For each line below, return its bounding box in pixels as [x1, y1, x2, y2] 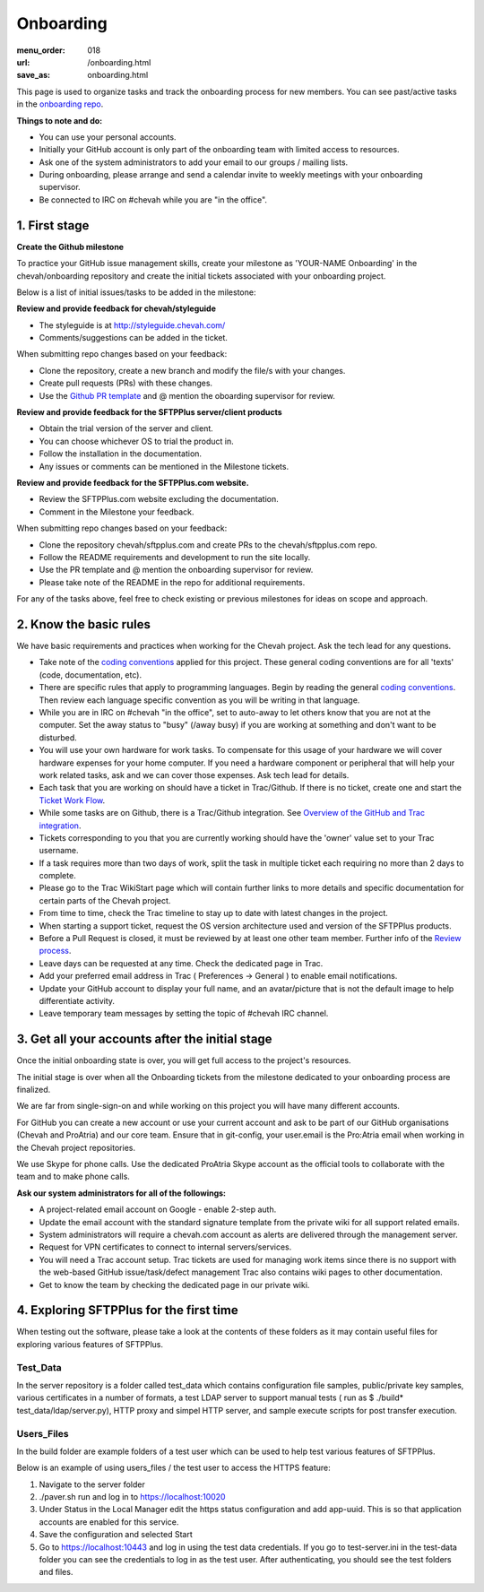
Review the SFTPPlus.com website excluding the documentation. [39, 494, 280, 505]
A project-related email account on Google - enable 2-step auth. [39, 1204, 277, 1215]
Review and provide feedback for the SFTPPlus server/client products [16, 407, 282, 418]
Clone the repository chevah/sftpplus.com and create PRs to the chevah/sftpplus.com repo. [39, 539, 378, 550]
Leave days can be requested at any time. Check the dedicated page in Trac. [39, 957, 324, 968]
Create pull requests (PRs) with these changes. [39, 377, 213, 389]
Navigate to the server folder [39, 1479, 145, 1490]
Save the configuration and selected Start [39, 1529, 193, 1540]
